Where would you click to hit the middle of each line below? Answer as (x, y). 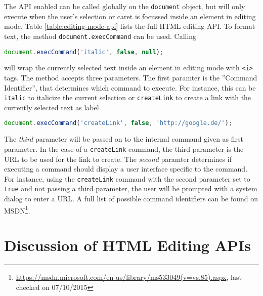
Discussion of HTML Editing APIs (127, 245)
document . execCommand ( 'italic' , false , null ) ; (84, 52)
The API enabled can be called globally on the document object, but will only (125, 6)
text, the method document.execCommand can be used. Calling (100, 36)
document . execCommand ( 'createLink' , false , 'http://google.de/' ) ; (118, 123)
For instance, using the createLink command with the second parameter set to (127, 178)
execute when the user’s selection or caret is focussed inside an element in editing (130, 16)
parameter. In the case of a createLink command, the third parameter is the (124, 149)
